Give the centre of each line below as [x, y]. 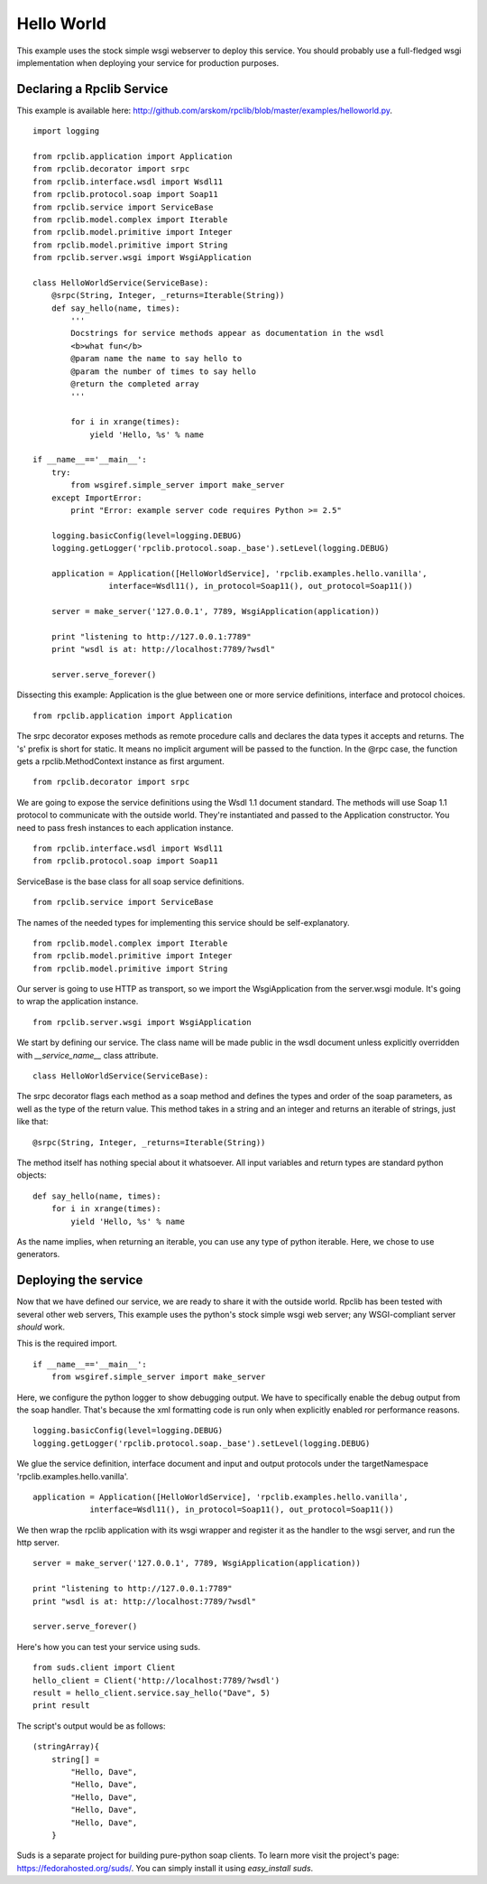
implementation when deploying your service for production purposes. [148, 62]
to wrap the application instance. [78, 1002]
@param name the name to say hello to [156, 359]
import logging [66, 131]
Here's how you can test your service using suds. [109, 1646]
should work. [41, 1327]
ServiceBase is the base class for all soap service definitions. [130, 881]
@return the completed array [135, 384]
